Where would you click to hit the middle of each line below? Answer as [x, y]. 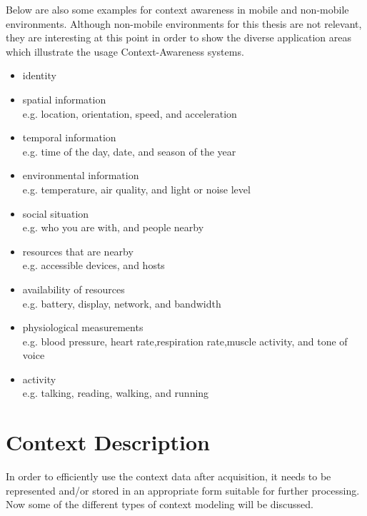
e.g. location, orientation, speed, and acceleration [130, 113]
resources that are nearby [78, 251]
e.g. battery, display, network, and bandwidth [122, 303]
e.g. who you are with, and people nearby [113, 227]
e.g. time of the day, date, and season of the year [129, 151]
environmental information [81, 175]
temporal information [69, 137]
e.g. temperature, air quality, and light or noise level [136, 189]
